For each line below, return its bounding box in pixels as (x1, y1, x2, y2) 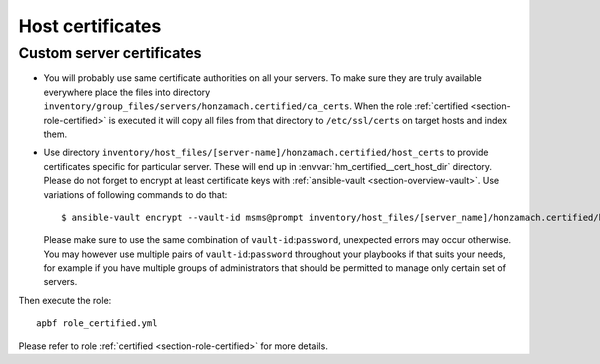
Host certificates (18, 15, 162, 37)
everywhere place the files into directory (43, 86, 211, 98)
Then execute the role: (18, 294, 112, 306)
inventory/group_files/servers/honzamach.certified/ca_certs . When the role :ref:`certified (43, 100, 469, 112)
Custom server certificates (18, 44, 202, 62)
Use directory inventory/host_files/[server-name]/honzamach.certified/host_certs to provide (43, 146, 489, 159)
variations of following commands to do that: (43, 188, 228, 200)
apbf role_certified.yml (36, 318, 158, 329)
